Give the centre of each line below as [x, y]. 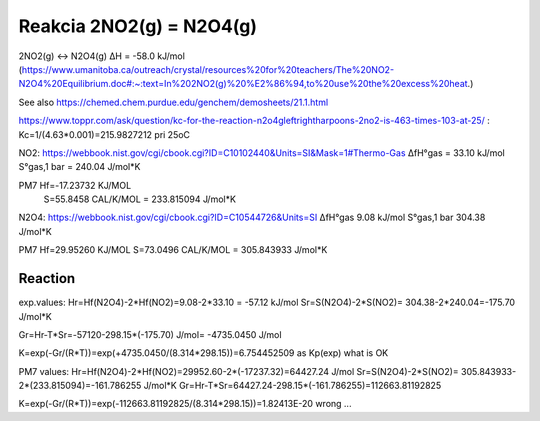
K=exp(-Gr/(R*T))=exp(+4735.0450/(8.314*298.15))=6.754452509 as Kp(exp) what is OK [203, 353]
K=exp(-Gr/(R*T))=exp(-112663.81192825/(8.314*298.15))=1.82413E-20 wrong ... [185, 404]
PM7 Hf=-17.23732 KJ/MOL [75, 185]
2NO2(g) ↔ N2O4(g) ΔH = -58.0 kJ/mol [101, 56]
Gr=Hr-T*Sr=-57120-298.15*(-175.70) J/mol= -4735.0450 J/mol [150, 334]
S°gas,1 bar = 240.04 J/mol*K [79, 167]
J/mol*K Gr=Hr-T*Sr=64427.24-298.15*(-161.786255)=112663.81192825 [292, 386]
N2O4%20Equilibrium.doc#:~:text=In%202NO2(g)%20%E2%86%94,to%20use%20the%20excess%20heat [243, 84]
